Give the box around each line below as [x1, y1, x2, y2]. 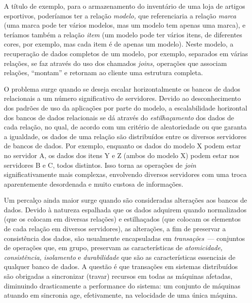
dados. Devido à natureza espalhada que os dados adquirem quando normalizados [4, 204, 247, 214]
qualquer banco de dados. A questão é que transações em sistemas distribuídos [4, 261, 238, 271]
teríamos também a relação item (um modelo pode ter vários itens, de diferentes [4, 29, 242, 39]
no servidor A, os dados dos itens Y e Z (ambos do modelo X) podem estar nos [4, 150, 239, 160]
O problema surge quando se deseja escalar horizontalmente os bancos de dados [4, 83, 240, 94]
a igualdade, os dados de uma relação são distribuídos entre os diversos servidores [4, 131, 247, 141]
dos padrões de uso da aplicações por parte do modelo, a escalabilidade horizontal [4, 102, 248, 112]
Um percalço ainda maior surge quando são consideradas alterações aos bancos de [4, 195, 247, 205]
